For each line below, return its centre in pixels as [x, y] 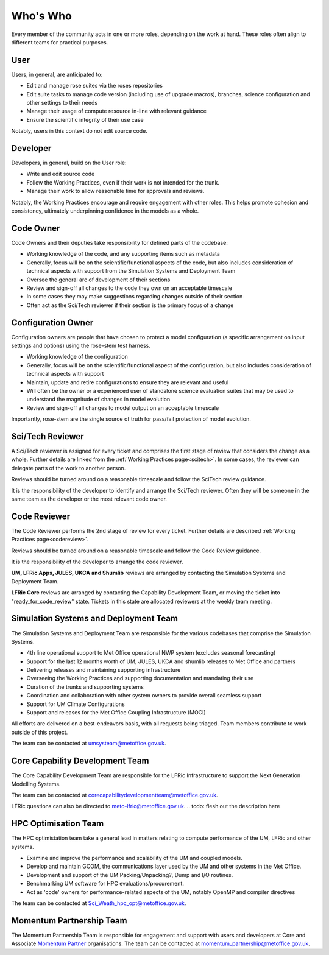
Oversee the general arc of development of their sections [98, 280]
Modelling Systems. [36, 784]
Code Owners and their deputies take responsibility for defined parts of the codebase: [119, 242]
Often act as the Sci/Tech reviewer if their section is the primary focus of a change [130, 305]
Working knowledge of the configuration [77, 357]
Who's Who [42, 16]
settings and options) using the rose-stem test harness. [81, 345]
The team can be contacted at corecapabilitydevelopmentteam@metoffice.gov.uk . [115, 795]
